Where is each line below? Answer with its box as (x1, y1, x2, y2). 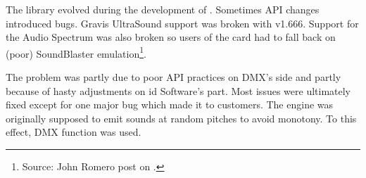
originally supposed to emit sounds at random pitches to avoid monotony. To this (6, 110, 357, 125)
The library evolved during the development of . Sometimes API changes (6, 2, 320, 16)
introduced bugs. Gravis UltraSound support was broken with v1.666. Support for (6, 15, 359, 30)
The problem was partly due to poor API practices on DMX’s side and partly (6, 70, 341, 84)
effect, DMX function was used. (6, 125, 141, 139)
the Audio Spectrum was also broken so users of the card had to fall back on (6, 30, 336, 44)
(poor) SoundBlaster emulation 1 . (6, 44, 146, 61)
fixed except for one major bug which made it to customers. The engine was (6, 97, 334, 112)
